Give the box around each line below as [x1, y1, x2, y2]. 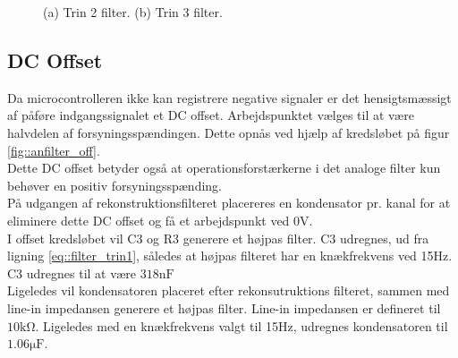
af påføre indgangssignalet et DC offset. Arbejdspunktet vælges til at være [7, 106, 414, 124]
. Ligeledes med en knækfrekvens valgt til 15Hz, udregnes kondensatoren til [35, 316, 448, 335]
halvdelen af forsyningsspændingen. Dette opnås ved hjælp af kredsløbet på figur [7, 123, 450, 141]
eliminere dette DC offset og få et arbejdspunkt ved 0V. [7, 210, 313, 229]
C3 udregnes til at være [7, 263, 137, 282]
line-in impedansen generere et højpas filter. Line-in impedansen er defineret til [7, 298, 441, 317]
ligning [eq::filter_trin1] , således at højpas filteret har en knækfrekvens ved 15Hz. [7, 246, 453, 265]
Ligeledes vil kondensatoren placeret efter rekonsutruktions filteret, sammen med [7, 281, 450, 300]
